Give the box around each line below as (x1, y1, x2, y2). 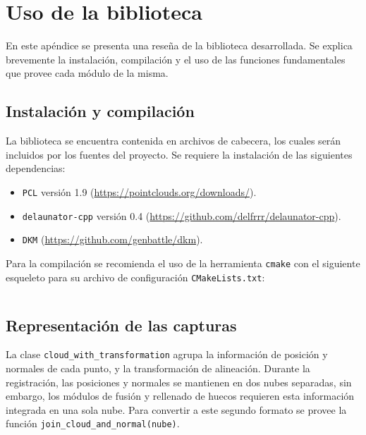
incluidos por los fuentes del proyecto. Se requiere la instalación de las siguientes (6, 147, 353, 161)
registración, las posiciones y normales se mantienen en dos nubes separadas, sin (6, 374, 352, 389)
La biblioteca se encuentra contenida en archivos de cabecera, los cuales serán (6, 133, 341, 148)
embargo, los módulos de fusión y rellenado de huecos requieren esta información (6, 388, 355, 403)
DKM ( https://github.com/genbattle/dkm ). (22, 232, 203, 247)
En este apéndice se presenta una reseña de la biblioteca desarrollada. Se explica (6, 38, 353, 53)
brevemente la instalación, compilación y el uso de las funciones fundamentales (6, 51, 346, 66)
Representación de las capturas (6, 314, 237, 336)
